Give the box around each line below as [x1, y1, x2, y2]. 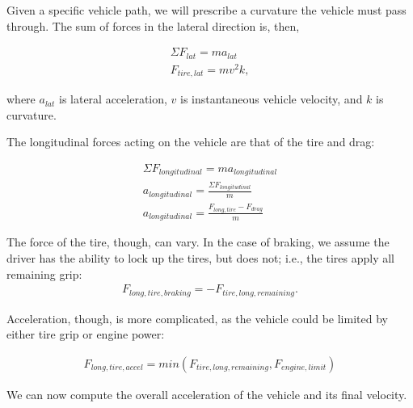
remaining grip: [6, 265, 82, 282]
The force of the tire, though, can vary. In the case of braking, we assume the [6, 233, 390, 250]
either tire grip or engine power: [6, 326, 165, 343]
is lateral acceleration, [58, 90, 167, 107]
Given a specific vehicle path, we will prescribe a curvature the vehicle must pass [6, 2, 407, 18]
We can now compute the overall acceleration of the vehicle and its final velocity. [6, 385, 407, 402]
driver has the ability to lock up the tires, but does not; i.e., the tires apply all [6, 249, 394, 266]
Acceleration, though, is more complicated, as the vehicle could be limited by [6, 309, 388, 326]
